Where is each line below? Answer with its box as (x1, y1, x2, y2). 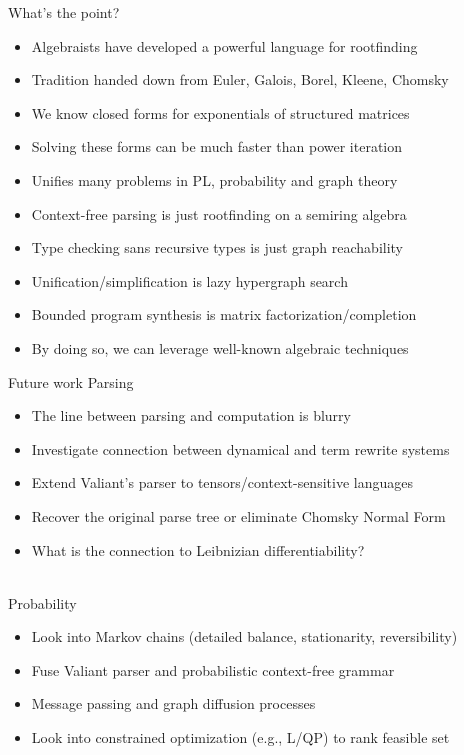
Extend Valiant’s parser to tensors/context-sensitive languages (31, 472, 413, 493)
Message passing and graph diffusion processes (31, 693, 316, 714)
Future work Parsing (8, 371, 134, 392)
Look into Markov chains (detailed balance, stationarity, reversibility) (31, 626, 458, 647)
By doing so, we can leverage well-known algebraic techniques (31, 337, 409, 358)
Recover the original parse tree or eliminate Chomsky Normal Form (31, 505, 446, 526)
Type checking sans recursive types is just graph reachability (31, 237, 404, 258)
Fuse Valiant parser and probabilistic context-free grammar (31, 659, 395, 680)
